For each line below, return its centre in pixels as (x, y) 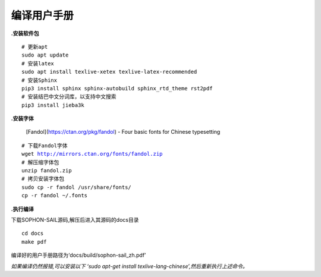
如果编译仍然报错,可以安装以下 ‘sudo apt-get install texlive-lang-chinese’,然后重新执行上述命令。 (129, 266)
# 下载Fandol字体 (45, 145)
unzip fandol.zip (47, 171)
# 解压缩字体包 (40, 162)
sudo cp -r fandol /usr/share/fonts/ (77, 187)
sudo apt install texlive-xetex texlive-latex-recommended (109, 72)
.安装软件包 (25, 33)
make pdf (34, 242)
